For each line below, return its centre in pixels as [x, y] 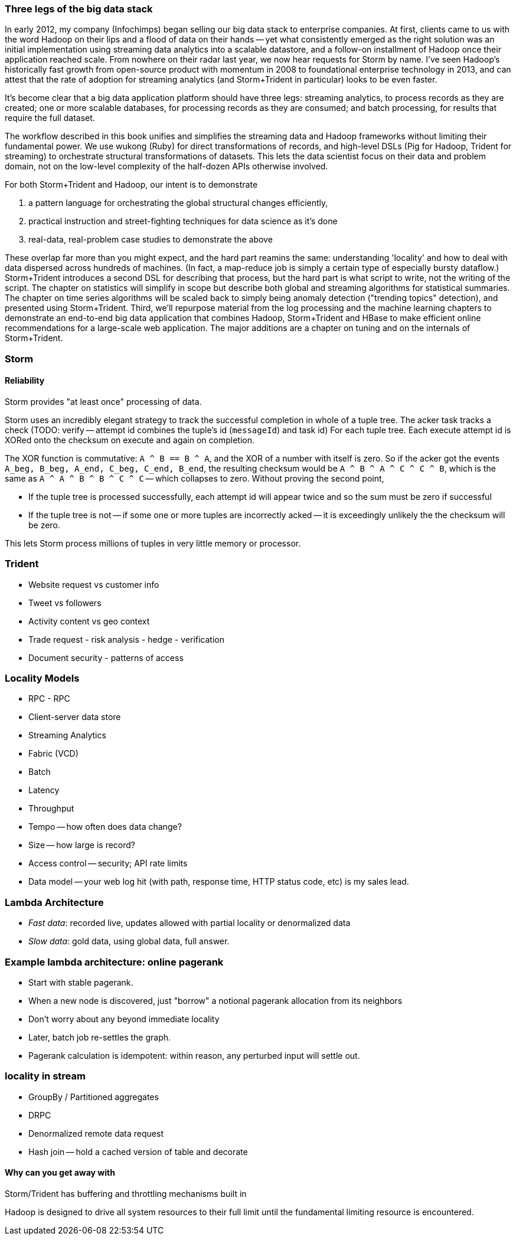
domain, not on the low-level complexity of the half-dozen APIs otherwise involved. [166, 166]
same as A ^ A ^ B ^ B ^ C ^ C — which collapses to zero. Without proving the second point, [195, 478]
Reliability [25, 381]
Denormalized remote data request [96, 1133]
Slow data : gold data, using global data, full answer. [129, 941]
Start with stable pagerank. [81, 982]
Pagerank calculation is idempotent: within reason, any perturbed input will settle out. [194, 1055]
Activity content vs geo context [89, 621]
